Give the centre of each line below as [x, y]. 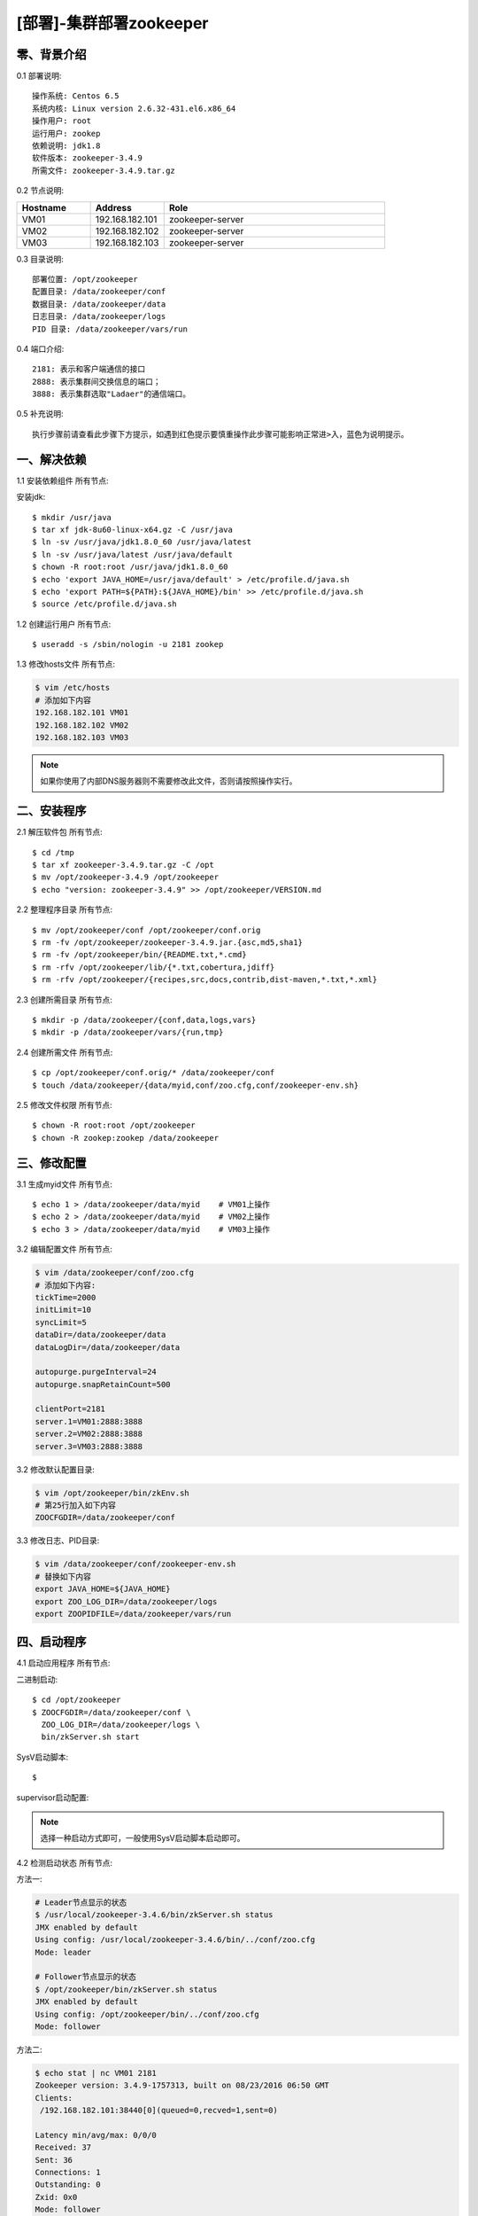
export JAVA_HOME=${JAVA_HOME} [103, 1589]
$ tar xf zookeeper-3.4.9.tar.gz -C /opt [123, 865]
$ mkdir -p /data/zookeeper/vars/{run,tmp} [128, 1032]
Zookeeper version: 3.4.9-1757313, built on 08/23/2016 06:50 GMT [182, 2086]
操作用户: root [62, 121]
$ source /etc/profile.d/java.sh [104, 604]
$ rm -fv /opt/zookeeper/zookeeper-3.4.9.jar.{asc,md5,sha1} [167, 943]
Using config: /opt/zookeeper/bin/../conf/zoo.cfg [147, 2014]
